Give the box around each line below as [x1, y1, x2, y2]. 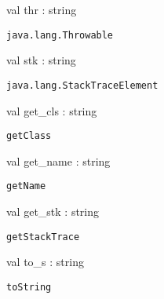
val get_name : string [6, 152, 111, 169]
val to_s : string [6, 253, 84, 270]
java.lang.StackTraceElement [6, 79, 159, 91]
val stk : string [6, 52, 76, 68]
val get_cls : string [6, 102, 97, 119]
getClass [6, 130, 52, 142]
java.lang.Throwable [6, 29, 114, 41]
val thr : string [6, 2, 77, 17]
